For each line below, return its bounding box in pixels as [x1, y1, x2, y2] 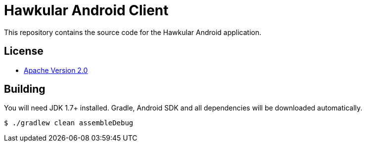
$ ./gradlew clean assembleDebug [4, 119, 134, 127]
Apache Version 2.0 [24, 66, 88, 74]
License [4, 45, 44, 58]
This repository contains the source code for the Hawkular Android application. [4, 28, 262, 36]
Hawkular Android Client [4, 2, 169, 19]
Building [4, 83, 46, 96]
